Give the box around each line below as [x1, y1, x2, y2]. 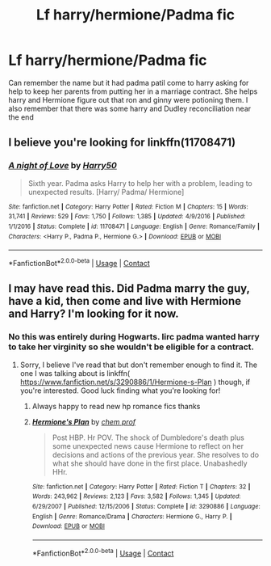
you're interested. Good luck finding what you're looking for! [19, 386, 221, 395]
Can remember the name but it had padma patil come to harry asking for [8, 78, 249, 87]
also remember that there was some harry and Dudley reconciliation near [8, 103, 252, 113]
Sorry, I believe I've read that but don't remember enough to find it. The [19, 360, 258, 370]
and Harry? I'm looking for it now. [8, 307, 179, 321]
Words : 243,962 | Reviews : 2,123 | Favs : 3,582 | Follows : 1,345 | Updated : [31, 492, 241, 501]
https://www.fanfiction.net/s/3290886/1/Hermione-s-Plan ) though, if [19, 377, 251, 386]
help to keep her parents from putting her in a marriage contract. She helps [8, 87, 258, 96]
